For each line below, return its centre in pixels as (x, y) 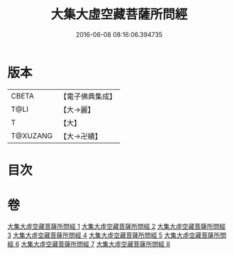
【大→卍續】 (80, 136)
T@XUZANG (32, 135)
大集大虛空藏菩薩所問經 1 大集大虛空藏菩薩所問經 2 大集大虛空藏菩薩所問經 (116, 226)
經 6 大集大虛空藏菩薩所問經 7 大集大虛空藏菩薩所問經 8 (89, 244)
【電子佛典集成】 (88, 96)
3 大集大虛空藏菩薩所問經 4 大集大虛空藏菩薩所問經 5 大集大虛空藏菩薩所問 (117, 235)
